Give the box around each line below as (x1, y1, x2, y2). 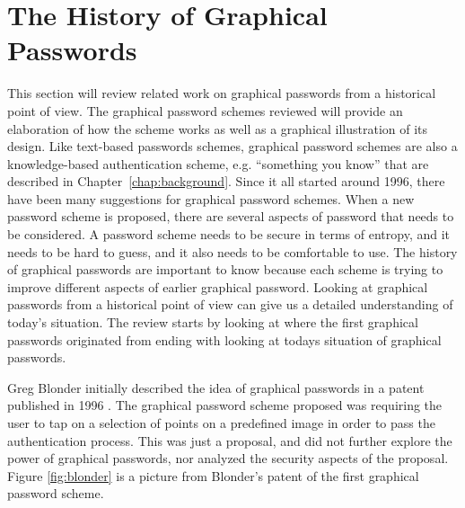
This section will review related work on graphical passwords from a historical (7, 84, 436, 102)
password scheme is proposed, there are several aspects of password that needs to (7, 207, 454, 226)
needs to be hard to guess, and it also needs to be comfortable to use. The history (7, 242, 458, 261)
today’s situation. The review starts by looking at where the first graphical (7, 313, 418, 332)
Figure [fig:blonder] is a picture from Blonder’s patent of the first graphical (7, 466, 419, 485)
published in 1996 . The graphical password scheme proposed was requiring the (7, 396, 443, 414)
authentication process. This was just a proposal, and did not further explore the (7, 431, 452, 450)
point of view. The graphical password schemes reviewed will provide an (7, 101, 403, 120)
